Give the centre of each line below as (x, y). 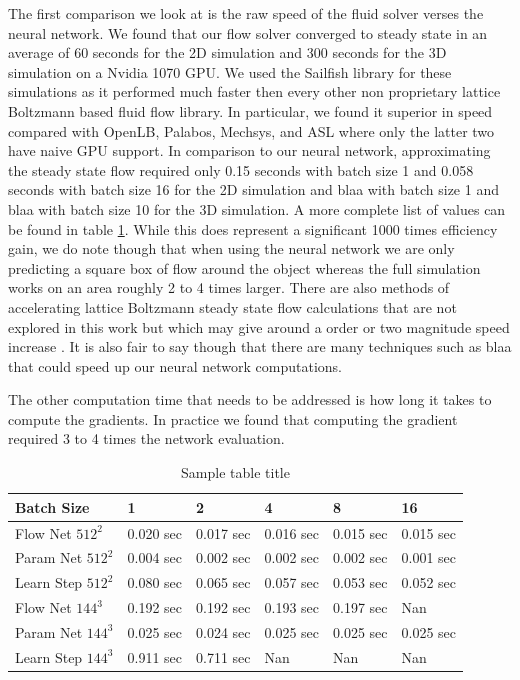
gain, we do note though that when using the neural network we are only (231, 248)
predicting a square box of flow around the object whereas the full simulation (244, 267)
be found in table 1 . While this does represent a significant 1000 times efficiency (253, 228)
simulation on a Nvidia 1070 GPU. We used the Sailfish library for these (230, 71)
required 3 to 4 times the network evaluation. (146, 438)
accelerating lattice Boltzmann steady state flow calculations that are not (232, 306)
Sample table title (235, 472)
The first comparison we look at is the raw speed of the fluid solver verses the (246, 13)
